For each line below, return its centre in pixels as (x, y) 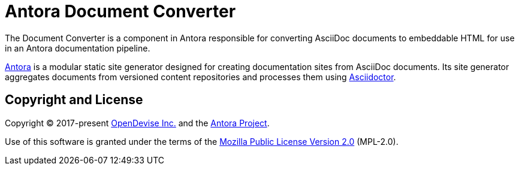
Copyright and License (74, 100)
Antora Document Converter (120, 11)
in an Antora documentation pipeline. (78, 48)
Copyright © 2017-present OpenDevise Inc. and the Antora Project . (137, 123)
